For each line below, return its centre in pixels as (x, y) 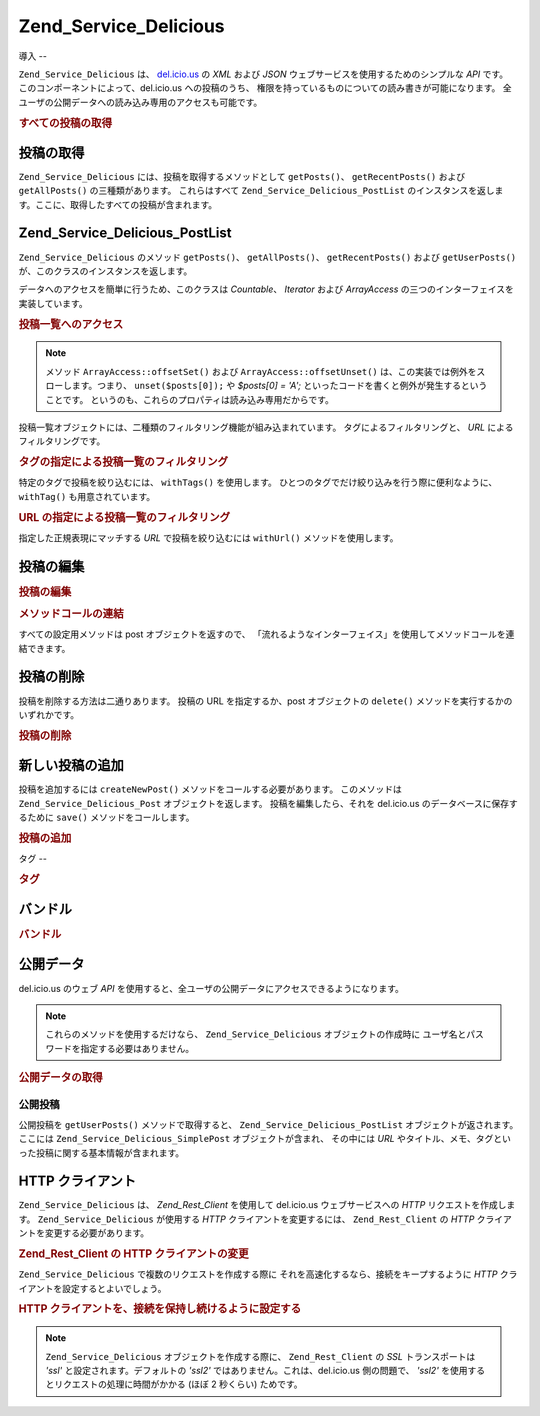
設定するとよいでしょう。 (114, 1288)
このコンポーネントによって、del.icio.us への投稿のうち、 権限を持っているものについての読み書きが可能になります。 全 (265, 88)
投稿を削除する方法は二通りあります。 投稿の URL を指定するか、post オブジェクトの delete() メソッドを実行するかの (265, 701)
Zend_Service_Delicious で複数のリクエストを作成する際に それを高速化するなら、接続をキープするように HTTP (258, 1274)
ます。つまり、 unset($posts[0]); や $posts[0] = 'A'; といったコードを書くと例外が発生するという (279, 386)
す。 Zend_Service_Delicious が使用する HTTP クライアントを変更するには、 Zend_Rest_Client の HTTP (246, 1219)
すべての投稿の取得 (65, 123)
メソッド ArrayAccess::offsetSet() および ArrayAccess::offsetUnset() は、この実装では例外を (261, 371)
